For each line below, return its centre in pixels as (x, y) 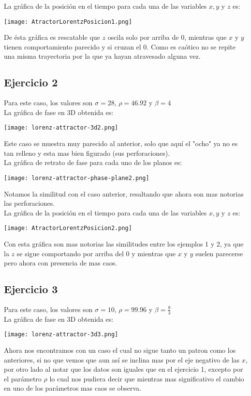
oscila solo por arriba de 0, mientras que (167, 37)
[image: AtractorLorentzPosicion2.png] (68, 228)
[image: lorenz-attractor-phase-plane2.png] (77, 178)
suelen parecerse (219, 253)
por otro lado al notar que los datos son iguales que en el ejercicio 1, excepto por (124, 369)
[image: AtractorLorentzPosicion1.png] (68, 22)
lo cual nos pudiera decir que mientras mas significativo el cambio (147, 378)
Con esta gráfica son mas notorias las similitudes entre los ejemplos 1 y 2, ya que (124, 243)
